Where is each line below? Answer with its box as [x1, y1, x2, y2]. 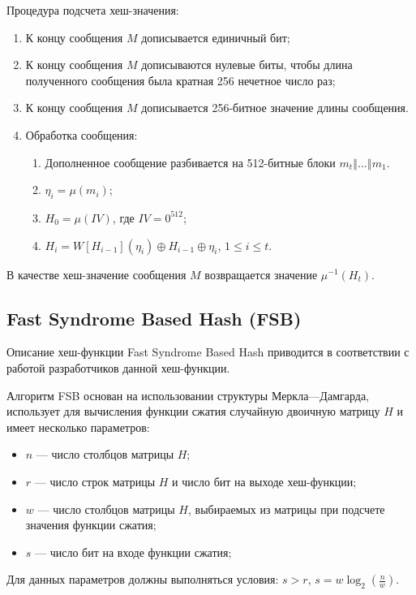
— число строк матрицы [34, 472, 156, 489]
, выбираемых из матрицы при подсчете [187, 500, 385, 517]
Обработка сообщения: [25, 126, 138, 143]
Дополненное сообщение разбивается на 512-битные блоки [45, 153, 336, 170]
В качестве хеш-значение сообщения [6, 265, 187, 282]
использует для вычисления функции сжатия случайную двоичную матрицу [6, 403, 380, 420]
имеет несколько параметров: [6, 418, 150, 435]
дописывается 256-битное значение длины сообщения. [141, 99, 409, 116]
